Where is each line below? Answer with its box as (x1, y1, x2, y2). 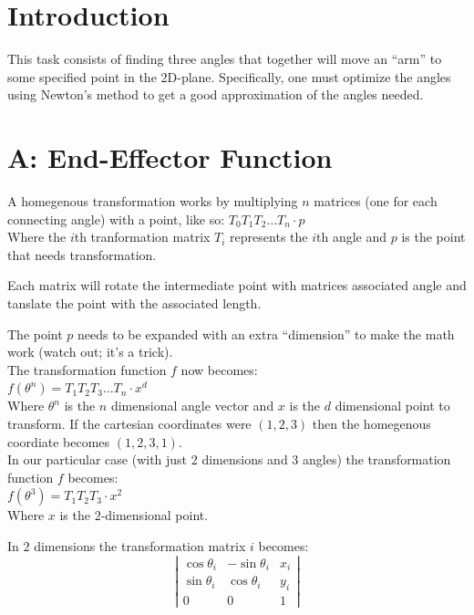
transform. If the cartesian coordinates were (7, 413, 252, 433)
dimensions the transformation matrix (34, 536, 246, 555)
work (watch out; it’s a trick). (7, 342, 173, 361)
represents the (230, 227, 308, 246)
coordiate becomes (7, 432, 110, 451)
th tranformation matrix (74, 227, 211, 246)
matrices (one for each (314, 192, 438, 211)
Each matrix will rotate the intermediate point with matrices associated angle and (7, 276, 467, 295)
